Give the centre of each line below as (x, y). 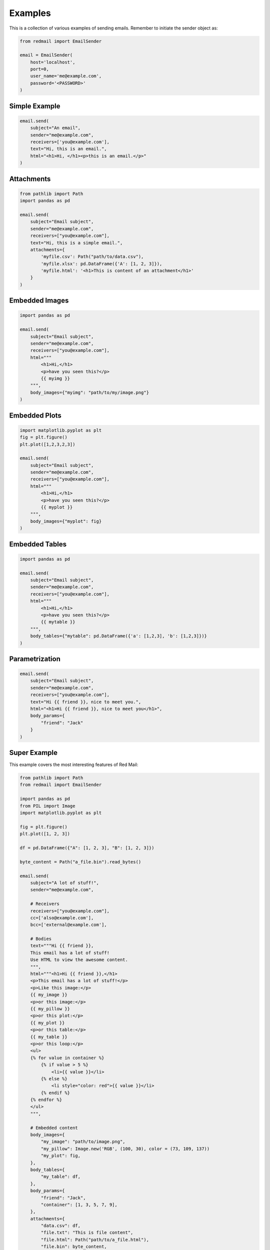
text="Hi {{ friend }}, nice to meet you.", (86, 702)
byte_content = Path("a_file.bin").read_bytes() (80, 862)
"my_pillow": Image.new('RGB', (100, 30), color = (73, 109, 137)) (125, 1148)
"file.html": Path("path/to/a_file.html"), (95, 1239)
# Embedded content (54, 1128)
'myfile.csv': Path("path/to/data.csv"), (92, 257)
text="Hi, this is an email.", (68, 149)
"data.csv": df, (61, 1226)
